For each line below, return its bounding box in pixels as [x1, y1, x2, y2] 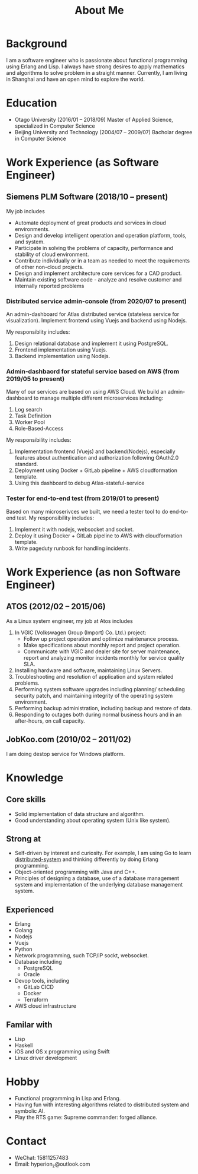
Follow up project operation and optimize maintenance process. [23, 635, 179, 642]
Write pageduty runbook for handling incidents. [14, 545, 130, 552]
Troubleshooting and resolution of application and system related [14, 673, 174, 680]
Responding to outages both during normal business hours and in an [14, 711, 182, 718]
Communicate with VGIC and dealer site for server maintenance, [23, 648, 181, 655]
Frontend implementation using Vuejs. [14, 346, 108, 353]
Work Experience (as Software [6, 156, 159, 169]
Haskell [14, 1042, 33, 1049]
